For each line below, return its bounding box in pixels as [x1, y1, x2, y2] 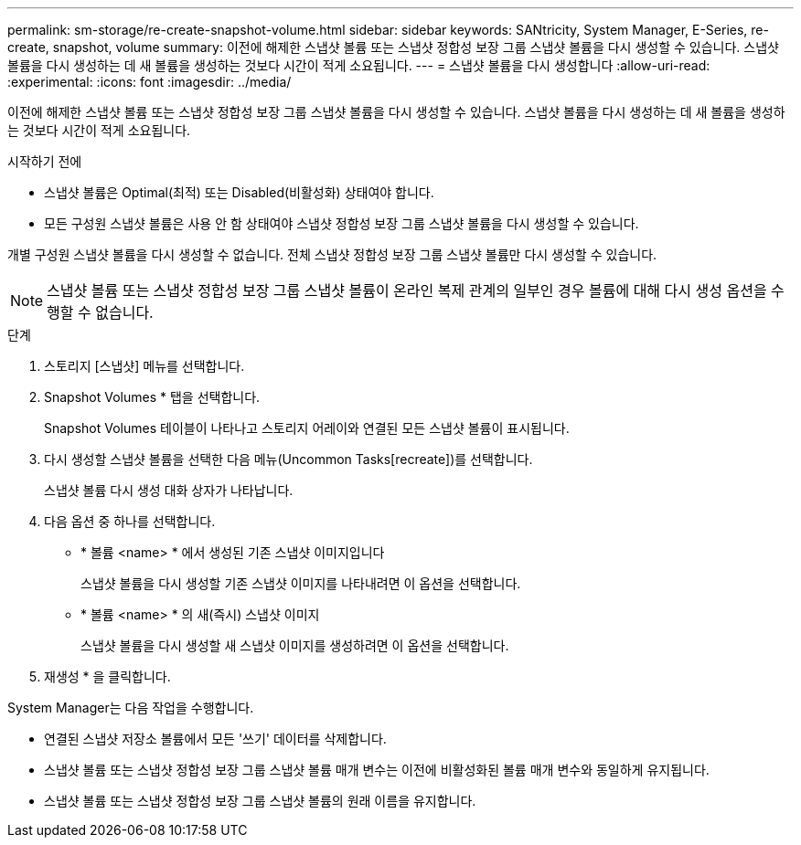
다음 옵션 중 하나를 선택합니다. [44, 513, 216, 529]
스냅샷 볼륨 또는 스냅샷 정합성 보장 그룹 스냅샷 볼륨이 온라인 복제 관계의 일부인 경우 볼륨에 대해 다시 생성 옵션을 [47, 281, 767, 300]
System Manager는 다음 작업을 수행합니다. [7, 700, 254, 715]
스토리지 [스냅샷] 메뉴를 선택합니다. [44, 358, 245, 374]
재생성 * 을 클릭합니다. [44, 669, 171, 684]
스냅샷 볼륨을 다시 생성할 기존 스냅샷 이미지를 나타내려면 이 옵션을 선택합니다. [80, 576, 521, 591]
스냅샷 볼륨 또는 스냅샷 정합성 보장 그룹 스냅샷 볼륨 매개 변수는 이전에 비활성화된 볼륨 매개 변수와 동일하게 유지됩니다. [44, 762, 710, 777]
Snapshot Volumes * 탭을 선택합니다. [44, 389, 261, 405]
